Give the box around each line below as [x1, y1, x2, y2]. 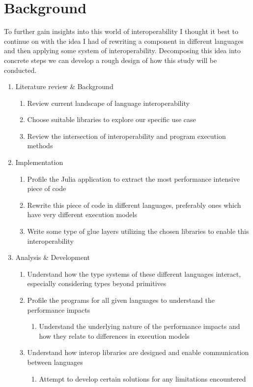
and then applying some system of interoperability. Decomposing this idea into [4, 45, 241, 56]
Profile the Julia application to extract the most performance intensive [27, 173, 240, 184]
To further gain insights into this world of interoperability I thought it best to [4, 26, 238, 36]
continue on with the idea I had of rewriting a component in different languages [4, 35, 244, 46]
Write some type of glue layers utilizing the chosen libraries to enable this [27, 226, 249, 236]
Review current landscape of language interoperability [27, 97, 190, 108]
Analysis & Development [15, 252, 90, 262]
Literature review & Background [15, 81, 113, 92]
